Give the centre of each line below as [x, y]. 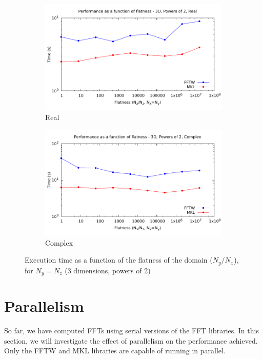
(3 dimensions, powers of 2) [108, 270]
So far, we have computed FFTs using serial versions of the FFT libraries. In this [131, 331]
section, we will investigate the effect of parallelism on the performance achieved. [131, 340]
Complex [59, 242]
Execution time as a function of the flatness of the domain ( [119, 260]
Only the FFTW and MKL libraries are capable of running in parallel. [115, 351]
